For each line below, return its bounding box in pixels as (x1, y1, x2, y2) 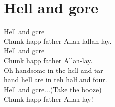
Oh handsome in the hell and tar (4, 65, 103, 75)
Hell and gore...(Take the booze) (4, 84, 102, 94)
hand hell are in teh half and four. (4, 74, 107, 85)
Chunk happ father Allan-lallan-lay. (4, 36, 112, 46)
